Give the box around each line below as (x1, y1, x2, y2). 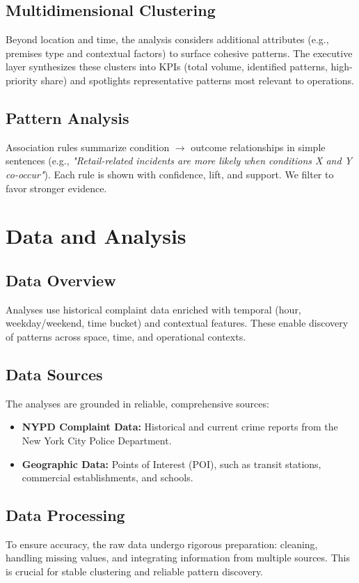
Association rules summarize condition (6, 139, 170, 154)
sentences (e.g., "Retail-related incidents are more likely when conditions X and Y (6, 153, 352, 168)
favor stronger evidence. (6, 180, 107, 195)
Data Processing (6, 504, 125, 526)
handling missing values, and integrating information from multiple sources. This (6, 550, 350, 565)
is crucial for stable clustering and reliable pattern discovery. (6, 564, 264, 579)
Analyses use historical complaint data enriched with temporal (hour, (6, 302, 301, 316)
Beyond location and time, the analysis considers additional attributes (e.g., (6, 32, 329, 47)
